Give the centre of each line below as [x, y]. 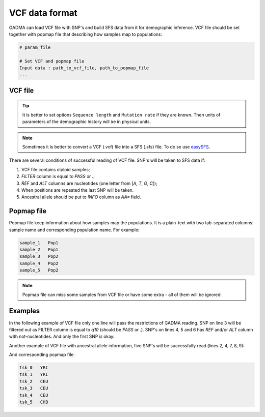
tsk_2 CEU [34, 381]
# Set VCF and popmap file [52, 61]
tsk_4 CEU [34, 395]
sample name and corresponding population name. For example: [74, 230]
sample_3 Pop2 [39, 256]
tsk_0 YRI [34, 368]
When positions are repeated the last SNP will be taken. [78, 190]
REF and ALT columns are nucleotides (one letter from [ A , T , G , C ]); [89, 183]
